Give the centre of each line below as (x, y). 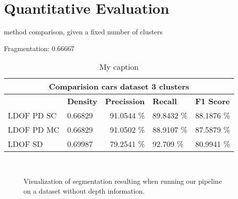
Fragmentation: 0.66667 (39, 48)
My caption (119, 67)
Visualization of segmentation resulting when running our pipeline (123, 181)
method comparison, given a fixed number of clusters (83, 32)
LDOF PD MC (34, 130)
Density (82, 101)
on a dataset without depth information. (84, 190)
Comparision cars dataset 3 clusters (119, 86)
